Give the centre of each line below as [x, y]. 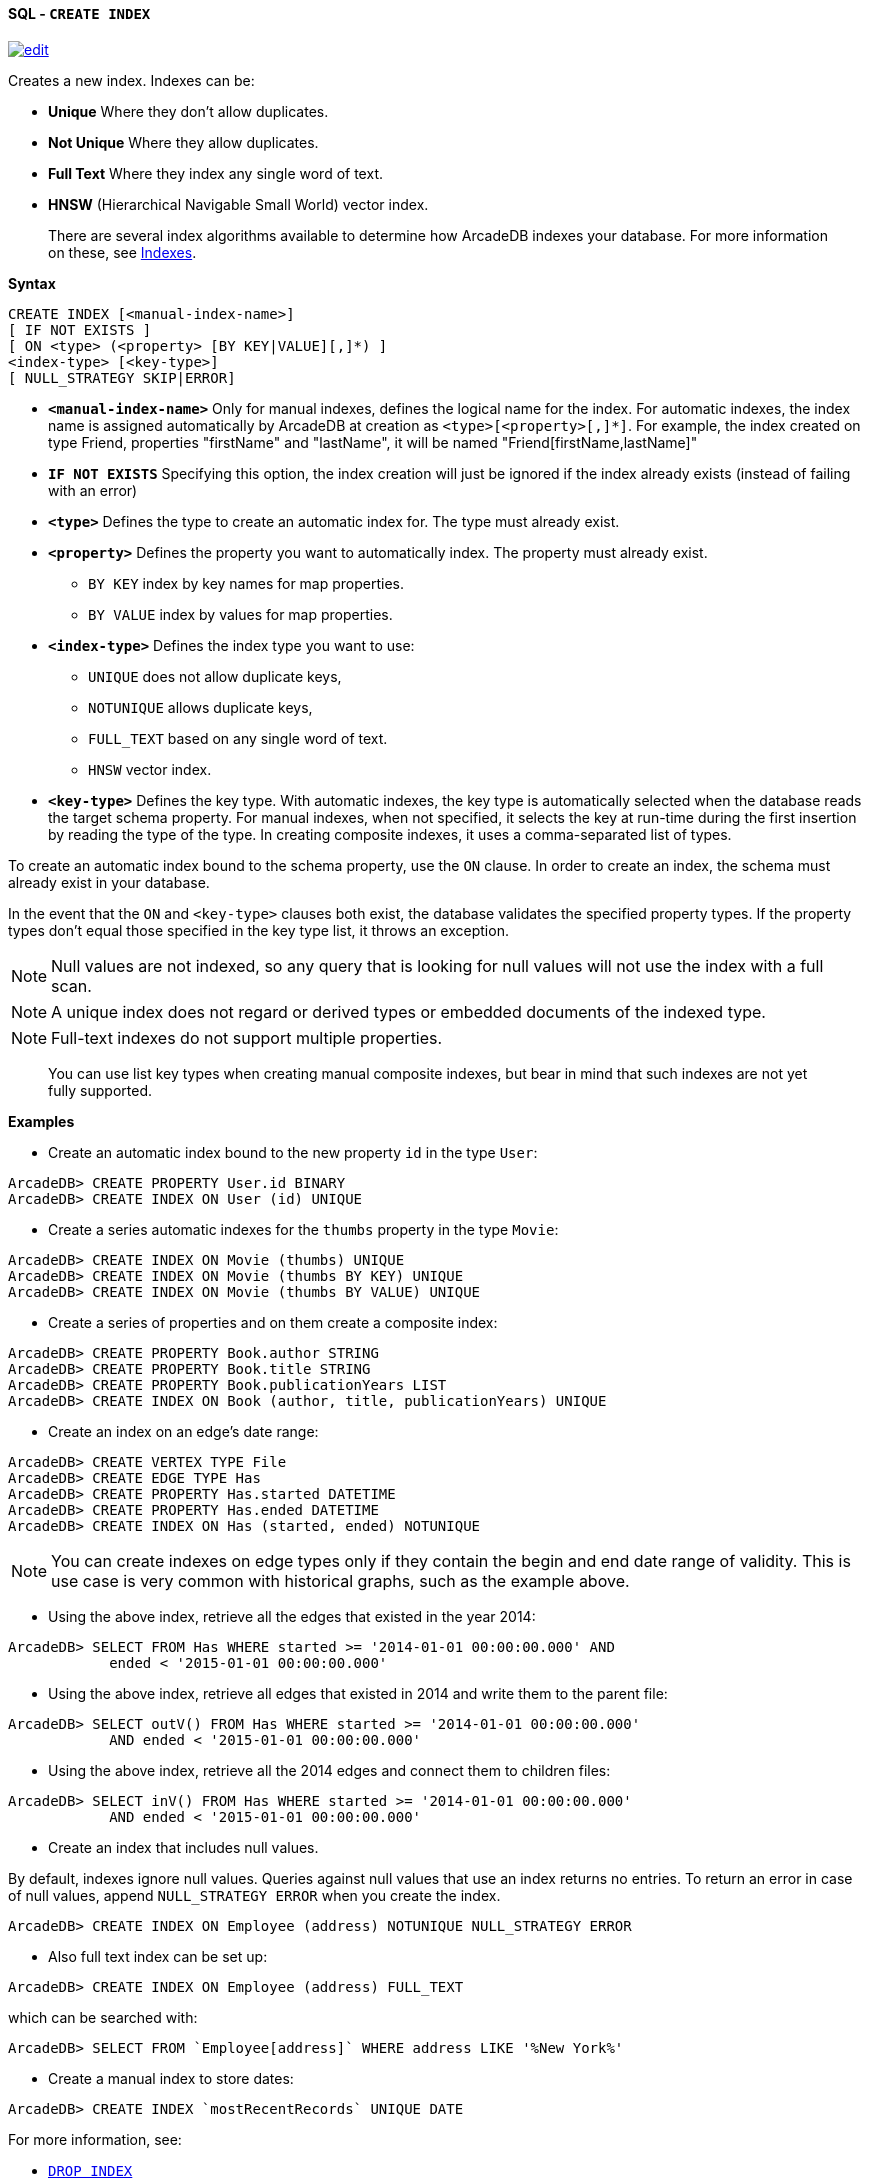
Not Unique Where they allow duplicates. [183, 142]
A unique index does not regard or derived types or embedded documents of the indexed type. [408, 1011]
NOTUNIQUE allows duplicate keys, [200, 707]
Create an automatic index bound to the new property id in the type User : [293, 1152]
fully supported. [100, 1090]
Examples [41, 1121]
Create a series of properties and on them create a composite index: [273, 1322]
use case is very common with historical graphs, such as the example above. [340, 1580]
